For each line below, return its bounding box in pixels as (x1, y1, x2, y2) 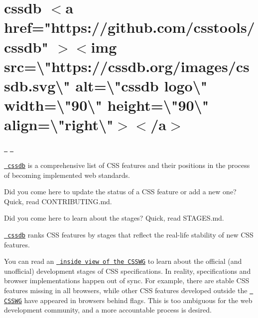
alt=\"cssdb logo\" (75, 75, 208, 95)
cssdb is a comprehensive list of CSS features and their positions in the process (7, 159, 250, 170)
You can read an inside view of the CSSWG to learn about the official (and (4, 256, 242, 266)
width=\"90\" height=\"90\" (4, 95, 209, 115)
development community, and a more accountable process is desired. (4, 305, 212, 315)
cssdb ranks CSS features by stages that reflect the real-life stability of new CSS (7, 229, 254, 239)
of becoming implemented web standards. (4, 169, 130, 180)
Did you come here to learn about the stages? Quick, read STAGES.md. (4, 213, 224, 223)
